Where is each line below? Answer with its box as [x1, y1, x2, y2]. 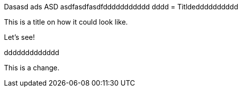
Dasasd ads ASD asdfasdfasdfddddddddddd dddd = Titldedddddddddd [4, 2, 239, 11]
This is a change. [4, 63, 60, 72]
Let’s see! [4, 33, 35, 41]
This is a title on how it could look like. [4, 18, 128, 26]
